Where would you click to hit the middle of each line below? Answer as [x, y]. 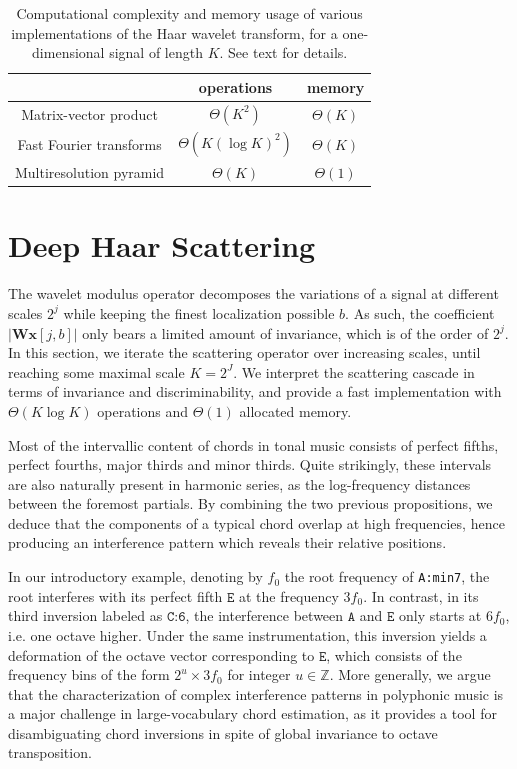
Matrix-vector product [89, 113]
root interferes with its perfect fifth [115, 595]
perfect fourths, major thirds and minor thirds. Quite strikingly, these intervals [250, 464]
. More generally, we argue [410, 674]
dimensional [68, 52]
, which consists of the [394, 654]
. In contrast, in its [421, 595]
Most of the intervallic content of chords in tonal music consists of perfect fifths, [253, 444]
